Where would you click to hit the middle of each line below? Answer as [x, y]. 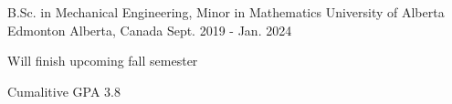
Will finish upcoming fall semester [103, 61]
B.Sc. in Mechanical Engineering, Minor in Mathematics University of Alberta [226, 12]
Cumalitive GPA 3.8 [64, 91]
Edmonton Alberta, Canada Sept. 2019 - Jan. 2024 [150, 30]
